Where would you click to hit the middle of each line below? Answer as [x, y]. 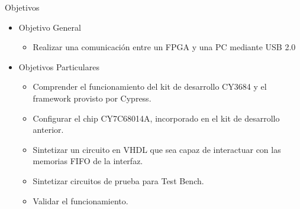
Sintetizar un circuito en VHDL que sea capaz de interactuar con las [157, 149]
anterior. [48, 130]
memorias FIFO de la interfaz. [88, 161]
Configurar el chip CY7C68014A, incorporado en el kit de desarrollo [156, 118]
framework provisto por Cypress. [92, 98]
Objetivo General [50, 27]
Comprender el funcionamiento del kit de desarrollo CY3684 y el [150, 86]
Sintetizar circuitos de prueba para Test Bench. [118, 180]
